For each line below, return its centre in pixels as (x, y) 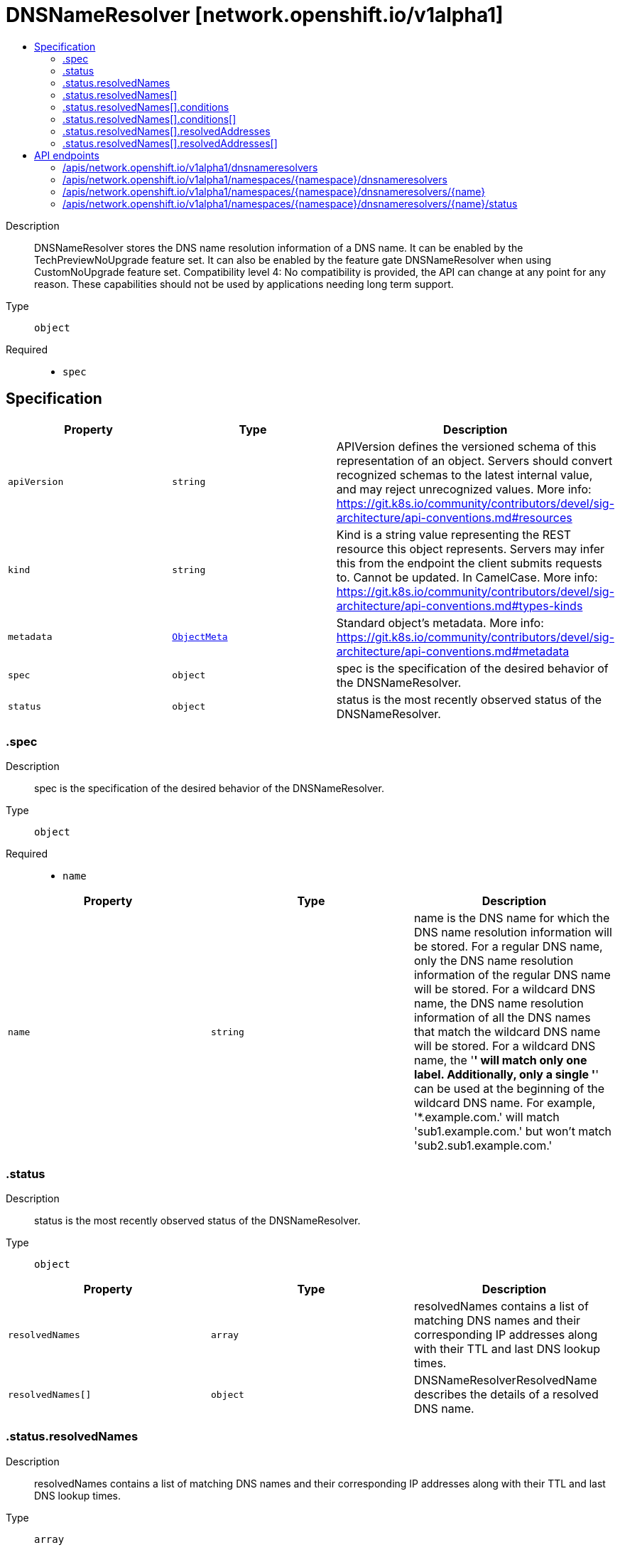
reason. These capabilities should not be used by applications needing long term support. (244, 284)
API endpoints (67, 155)
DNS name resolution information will (513, 932)
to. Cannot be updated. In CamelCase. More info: (467, 577)
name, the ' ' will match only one (500, 1060)
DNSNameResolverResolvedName (505, 1380)
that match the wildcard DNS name (507, 1032)
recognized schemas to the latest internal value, (464, 475)
